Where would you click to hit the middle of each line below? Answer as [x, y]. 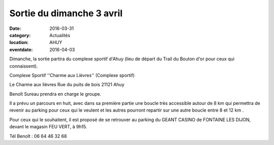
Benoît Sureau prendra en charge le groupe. [55, 94]
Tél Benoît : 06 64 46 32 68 [38, 136]
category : [20, 35]
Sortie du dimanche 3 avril [66, 13]
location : [19, 43]
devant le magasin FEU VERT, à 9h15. [48, 127]
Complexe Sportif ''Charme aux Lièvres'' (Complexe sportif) [72, 75]
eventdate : [21, 49]
